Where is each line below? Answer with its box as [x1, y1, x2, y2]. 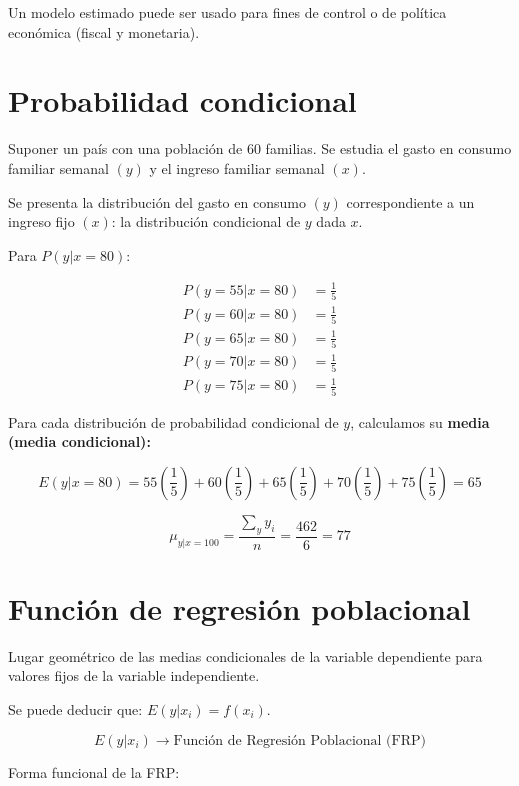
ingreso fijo [8, 211, 75, 232]
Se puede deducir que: [8, 698, 143, 719]
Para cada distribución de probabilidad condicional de [8, 411, 339, 432]
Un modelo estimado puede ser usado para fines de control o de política [8, 2, 447, 22]
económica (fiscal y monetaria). [8, 21, 200, 42]
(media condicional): [8, 431, 151, 452]
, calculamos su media [350, 411, 490, 432]
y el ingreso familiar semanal [149, 157, 325, 178]
